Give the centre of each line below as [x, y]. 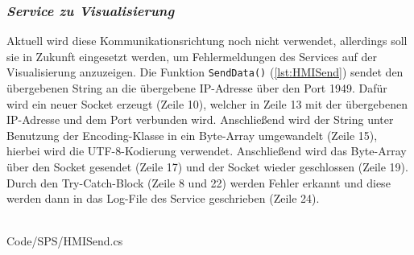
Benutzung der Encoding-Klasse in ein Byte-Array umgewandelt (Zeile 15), [192, 135]
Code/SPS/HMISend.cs [65, 241]
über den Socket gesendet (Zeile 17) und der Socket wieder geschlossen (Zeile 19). [207, 167]
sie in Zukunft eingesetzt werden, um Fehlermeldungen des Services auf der [192, 56]
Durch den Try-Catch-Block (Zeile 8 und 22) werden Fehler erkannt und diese [199, 182]
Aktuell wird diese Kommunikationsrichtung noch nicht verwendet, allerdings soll [207, 41]
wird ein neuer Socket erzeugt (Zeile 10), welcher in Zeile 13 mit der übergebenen [207, 103]
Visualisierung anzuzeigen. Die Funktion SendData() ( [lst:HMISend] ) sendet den [205, 72]
